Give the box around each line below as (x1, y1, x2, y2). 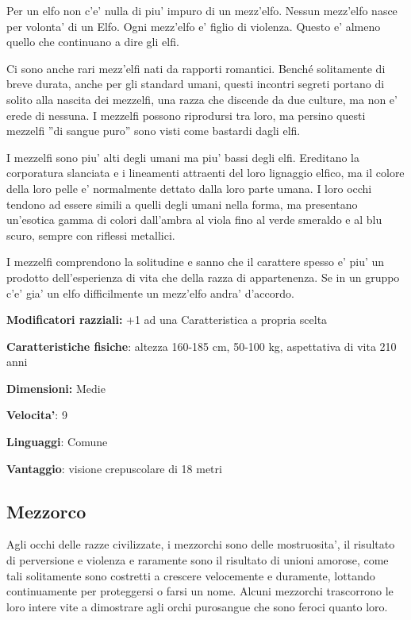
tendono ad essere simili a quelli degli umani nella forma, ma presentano (6, 195, 358, 212)
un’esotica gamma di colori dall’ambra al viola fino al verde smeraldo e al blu (6, 211, 382, 228)
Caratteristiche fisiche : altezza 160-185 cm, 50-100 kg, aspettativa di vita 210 (6, 337, 397, 354)
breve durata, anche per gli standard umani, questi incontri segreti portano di (6, 75, 385, 92)
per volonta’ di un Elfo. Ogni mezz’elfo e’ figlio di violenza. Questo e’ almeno (6, 17, 381, 34)
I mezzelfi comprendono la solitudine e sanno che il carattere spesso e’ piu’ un (6, 253, 385, 270)
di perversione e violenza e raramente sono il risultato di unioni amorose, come (6, 552, 389, 568)
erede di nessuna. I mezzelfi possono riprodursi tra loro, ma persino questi (6, 106, 366, 123)
